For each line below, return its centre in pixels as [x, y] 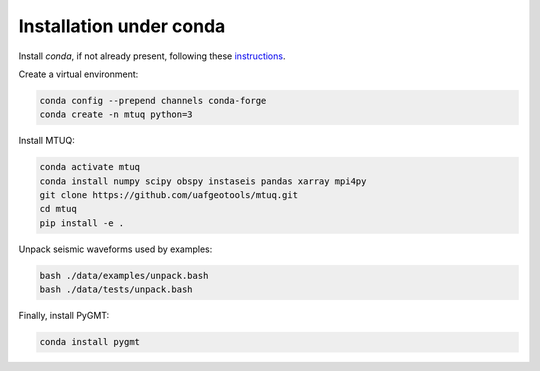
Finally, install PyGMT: [64, 316]
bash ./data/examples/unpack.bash [124, 275]
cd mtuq [58, 209]
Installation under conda [122, 26]
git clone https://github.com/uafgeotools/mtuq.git [169, 195]
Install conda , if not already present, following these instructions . [152, 56]
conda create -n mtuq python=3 [116, 114]
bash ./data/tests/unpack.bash [116, 289]
